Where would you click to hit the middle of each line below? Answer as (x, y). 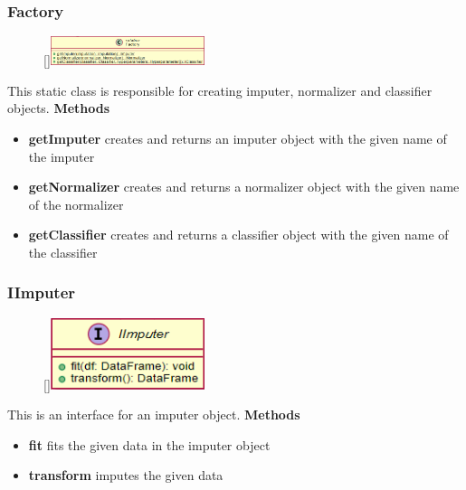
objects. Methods (59, 108)
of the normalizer (76, 204)
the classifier (63, 252)
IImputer (42, 292)
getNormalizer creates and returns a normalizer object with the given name (244, 187)
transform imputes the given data (126, 475)
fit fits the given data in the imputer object (149, 444)
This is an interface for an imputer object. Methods (154, 415)
